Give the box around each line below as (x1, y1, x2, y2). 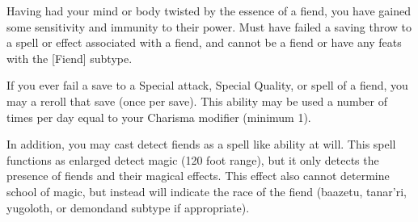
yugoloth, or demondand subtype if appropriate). (6, 199, 250, 216)
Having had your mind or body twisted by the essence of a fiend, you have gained (6, 2, 412, 19)
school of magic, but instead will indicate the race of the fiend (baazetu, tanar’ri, (6, 182, 407, 199)
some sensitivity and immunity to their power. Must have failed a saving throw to (6, 18, 412, 35)
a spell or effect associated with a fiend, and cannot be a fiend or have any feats (6, 34, 402, 51)
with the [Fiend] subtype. (6, 49, 133, 66)
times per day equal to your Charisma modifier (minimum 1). (6, 108, 311, 125)
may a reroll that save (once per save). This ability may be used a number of (6, 92, 387, 109)
